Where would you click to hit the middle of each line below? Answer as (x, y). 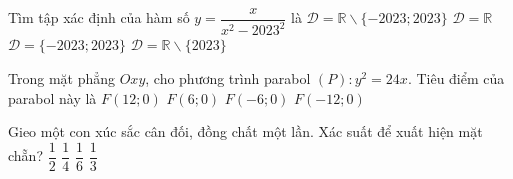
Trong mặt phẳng (62, 78)
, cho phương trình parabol (228, 78)
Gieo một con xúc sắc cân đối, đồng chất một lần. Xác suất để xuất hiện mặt (245, 131)
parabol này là (52, 97)
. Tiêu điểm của (456, 78)
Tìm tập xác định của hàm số (99, 17)
